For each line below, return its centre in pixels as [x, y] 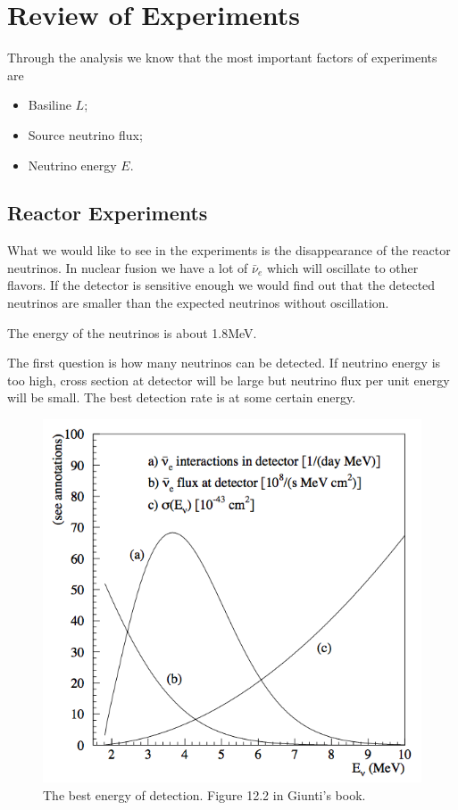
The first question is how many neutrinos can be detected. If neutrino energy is [224, 363]
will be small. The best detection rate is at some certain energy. [182, 397]
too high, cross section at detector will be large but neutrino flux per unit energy [229, 380]
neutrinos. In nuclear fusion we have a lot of [128, 267]
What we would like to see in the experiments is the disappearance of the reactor [229, 250]
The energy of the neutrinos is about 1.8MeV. [132, 332]
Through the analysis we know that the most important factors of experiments [222, 58]
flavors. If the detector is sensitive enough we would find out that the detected [221, 285]
